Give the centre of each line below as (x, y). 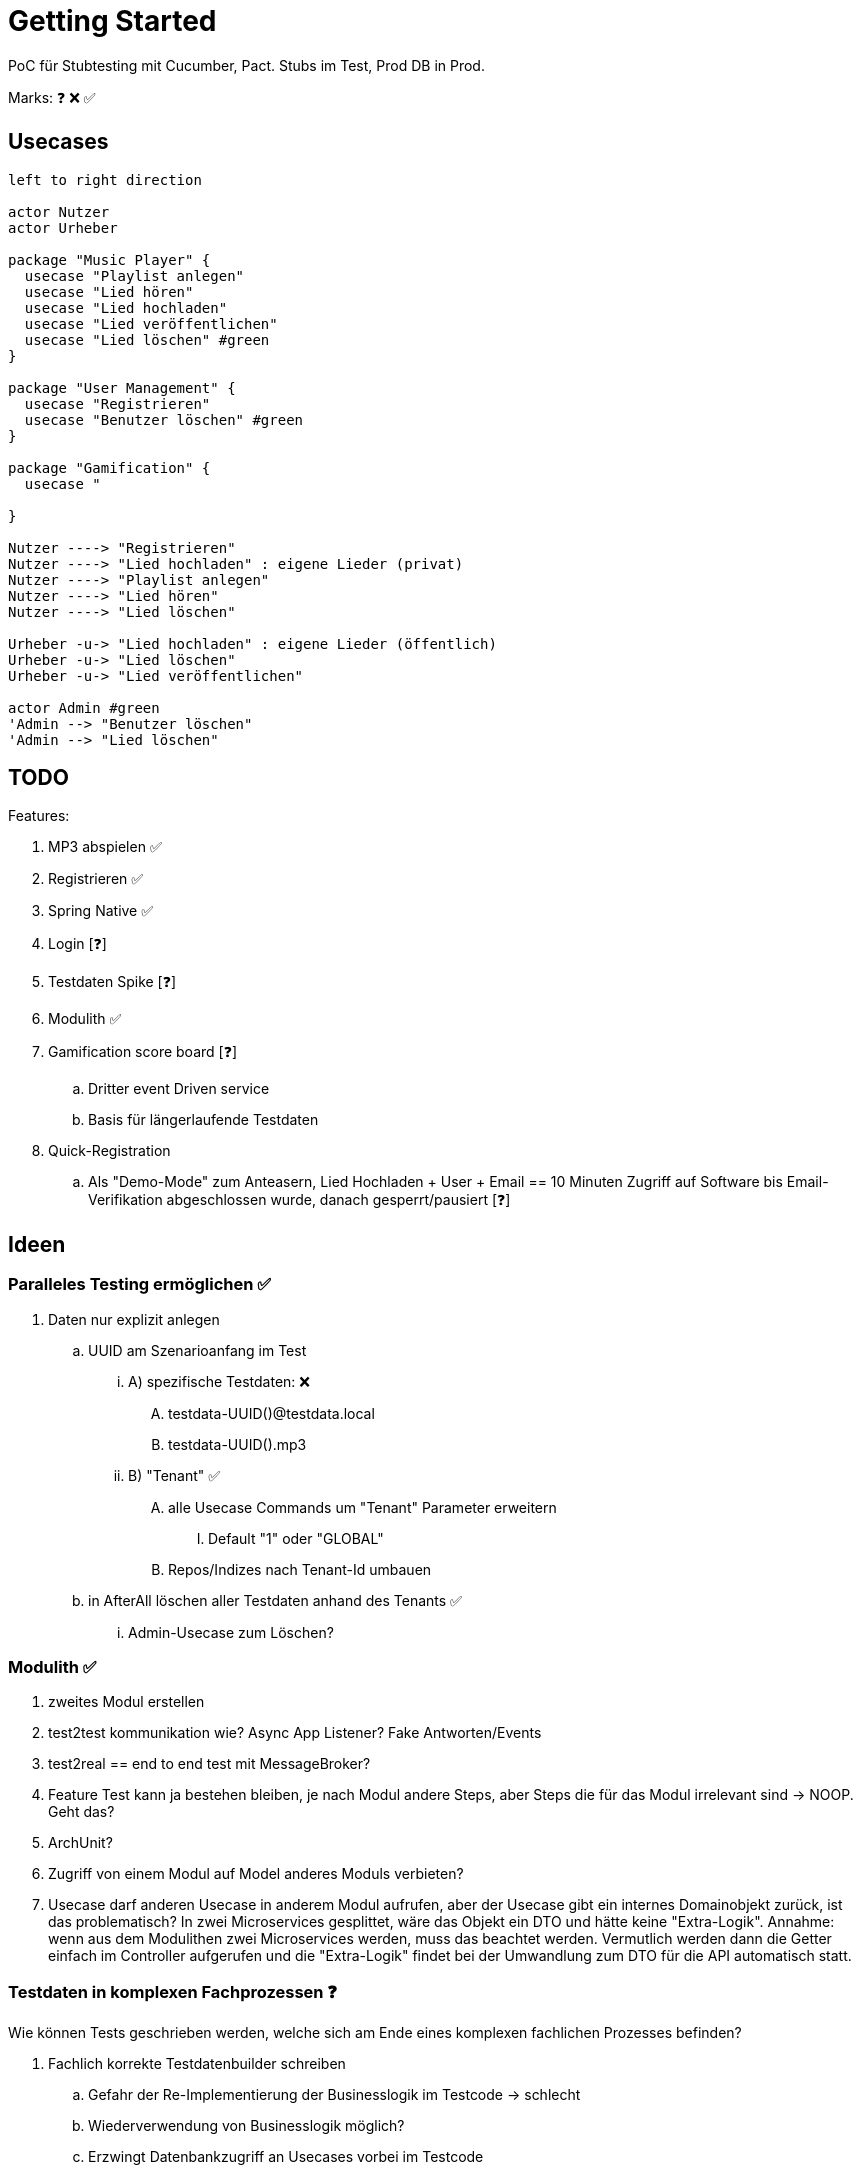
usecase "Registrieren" (117, 403)
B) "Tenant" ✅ (174, 1475)
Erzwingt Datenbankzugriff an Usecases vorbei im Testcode (286, 2157)
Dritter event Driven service (179, 1089)
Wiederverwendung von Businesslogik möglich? (246, 2126)
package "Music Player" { (109, 259)
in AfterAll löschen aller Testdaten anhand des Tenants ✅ (275, 1600)
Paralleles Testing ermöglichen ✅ (140, 1284)
